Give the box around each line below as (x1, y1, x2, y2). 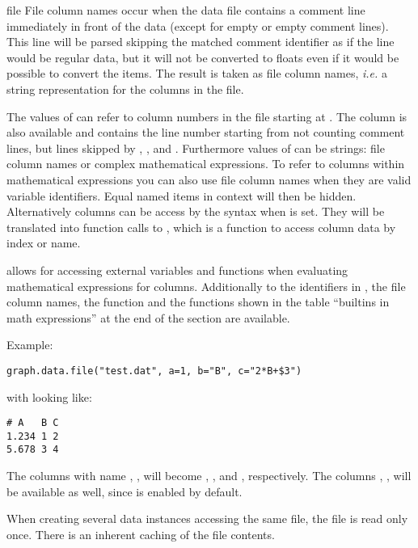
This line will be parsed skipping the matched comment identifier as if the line (6, 33, 395, 50)
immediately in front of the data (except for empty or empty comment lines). (6, 17, 389, 34)
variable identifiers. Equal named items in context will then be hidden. (6, 187, 357, 204)
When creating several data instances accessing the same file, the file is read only (6, 510, 408, 527)
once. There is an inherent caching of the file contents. (6, 525, 275, 542)
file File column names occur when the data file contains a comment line (6, 2, 365, 18)
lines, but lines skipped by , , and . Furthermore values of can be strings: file (6, 139, 385, 156)
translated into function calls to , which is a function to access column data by (6, 218, 396, 235)
